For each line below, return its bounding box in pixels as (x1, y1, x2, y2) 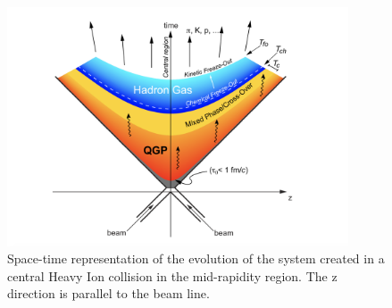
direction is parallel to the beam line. (7, 284, 210, 303)
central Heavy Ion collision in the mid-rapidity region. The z (7, 266, 338, 285)
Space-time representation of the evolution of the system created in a (7, 249, 385, 268)
